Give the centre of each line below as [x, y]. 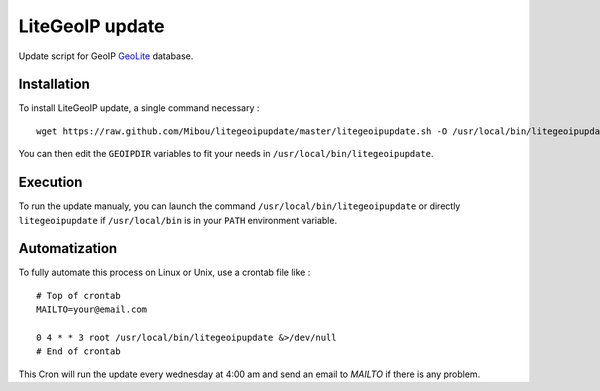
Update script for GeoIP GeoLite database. [106, 56]
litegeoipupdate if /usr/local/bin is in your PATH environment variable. [178, 220]
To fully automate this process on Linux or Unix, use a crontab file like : [164, 272]
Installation [54, 84]
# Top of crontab [78, 295]
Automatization [68, 248]
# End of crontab [78, 351]
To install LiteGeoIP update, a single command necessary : [139, 108]
